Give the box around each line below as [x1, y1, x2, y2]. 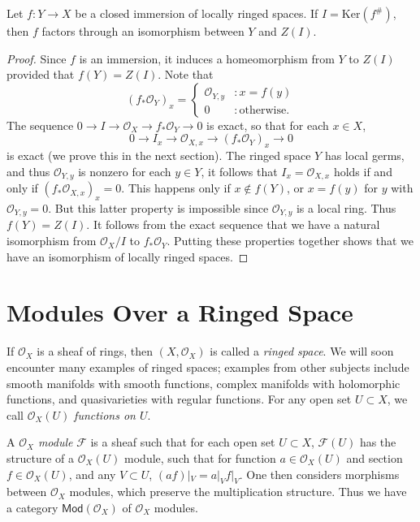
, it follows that [201, 162, 278, 179]
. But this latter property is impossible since [48, 200, 269, 217]
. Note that [158, 66, 214, 83]
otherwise [239, 104, 287, 116]
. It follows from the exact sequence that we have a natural [86, 216, 380, 233]
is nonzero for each [78, 162, 171, 179]
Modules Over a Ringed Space [6, 296, 353, 329]
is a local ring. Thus [296, 200, 396, 217]
